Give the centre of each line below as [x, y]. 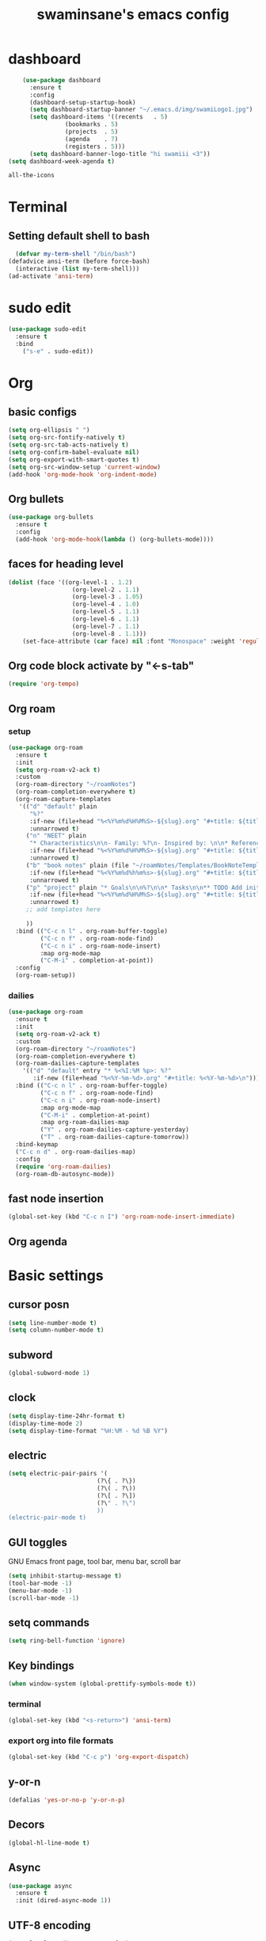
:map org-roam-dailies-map [84, 1122]
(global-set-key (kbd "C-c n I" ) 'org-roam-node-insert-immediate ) [122, 1217]
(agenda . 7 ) [91, 139]
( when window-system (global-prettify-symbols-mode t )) [102, 1684]
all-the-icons [32, 176]
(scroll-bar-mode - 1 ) [44, 1598]
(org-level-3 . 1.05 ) [108, 597]
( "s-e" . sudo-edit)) [58, 351]
